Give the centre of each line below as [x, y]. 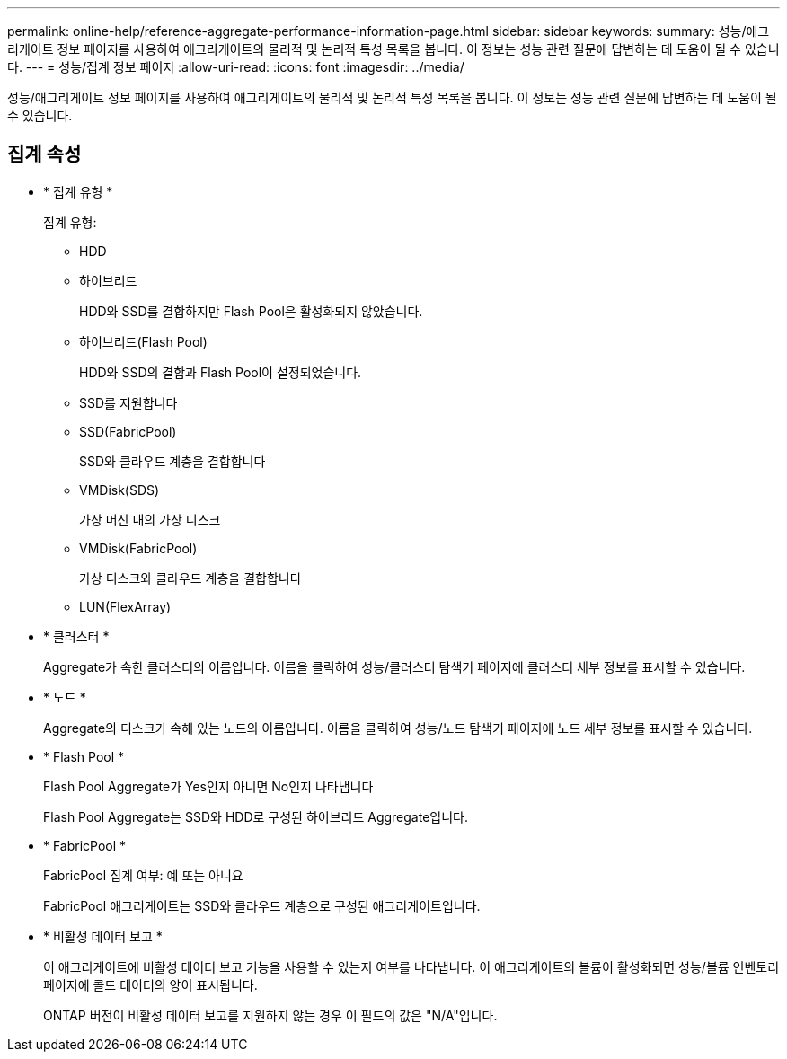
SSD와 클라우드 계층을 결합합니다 [172, 461]
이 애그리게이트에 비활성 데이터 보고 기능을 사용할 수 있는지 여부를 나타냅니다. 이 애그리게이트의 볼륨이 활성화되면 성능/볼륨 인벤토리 [411, 966]
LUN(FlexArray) [125, 606]
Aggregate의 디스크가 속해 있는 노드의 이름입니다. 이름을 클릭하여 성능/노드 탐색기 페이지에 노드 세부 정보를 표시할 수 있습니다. [398, 728]
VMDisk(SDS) [119, 490]
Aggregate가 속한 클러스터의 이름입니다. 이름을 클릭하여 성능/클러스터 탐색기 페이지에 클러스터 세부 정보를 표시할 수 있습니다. [394, 666]
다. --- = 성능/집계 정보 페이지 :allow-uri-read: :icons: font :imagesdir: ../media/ [236, 67]
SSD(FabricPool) [128, 431]
